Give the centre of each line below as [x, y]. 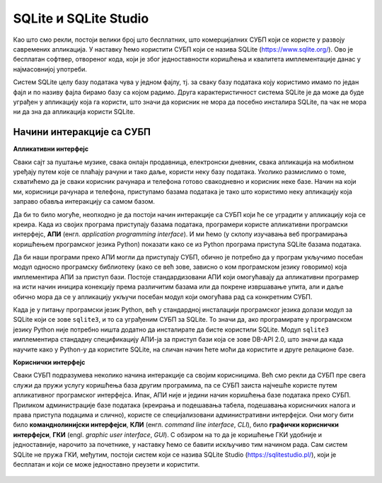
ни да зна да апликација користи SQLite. [74, 112]
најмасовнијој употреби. [50, 69]
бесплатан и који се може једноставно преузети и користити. [106, 464]
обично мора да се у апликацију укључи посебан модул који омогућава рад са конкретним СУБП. [163, 296]
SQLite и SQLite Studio [81, 18]
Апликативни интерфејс [51, 149]
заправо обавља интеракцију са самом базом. [84, 202]
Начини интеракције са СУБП [82, 132]
